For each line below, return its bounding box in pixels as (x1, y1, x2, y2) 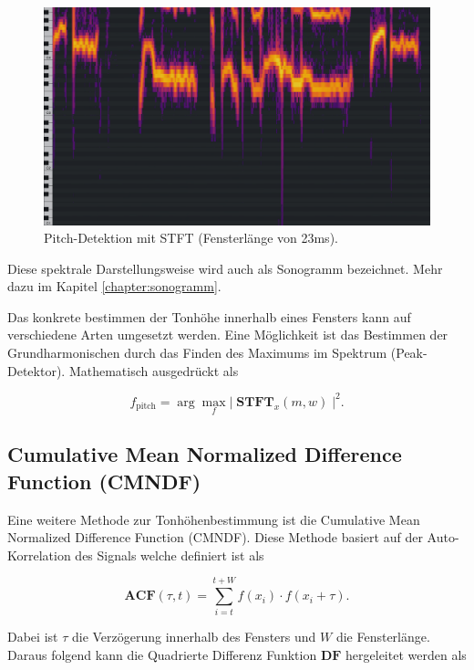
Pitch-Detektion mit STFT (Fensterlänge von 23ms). (44, 228, 338, 247)
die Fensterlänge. (335, 627, 430, 646)
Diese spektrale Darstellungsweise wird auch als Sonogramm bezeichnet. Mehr (7, 258, 443, 277)
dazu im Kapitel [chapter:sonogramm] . (7, 277, 222, 296)
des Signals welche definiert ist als (75, 545, 264, 564)
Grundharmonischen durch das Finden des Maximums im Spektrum (7, 343, 387, 362)
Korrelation (7, 545, 71, 564)
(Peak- (390, 343, 428, 362)
